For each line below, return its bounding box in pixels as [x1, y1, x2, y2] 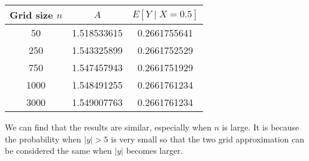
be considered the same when [5, 144, 112, 157]
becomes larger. [126, 144, 183, 157]
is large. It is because [222, 121, 299, 133]
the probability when [5, 132, 81, 145]
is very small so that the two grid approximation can [111, 132, 304, 145]
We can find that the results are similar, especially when [5, 121, 211, 133]
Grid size [10, 8, 53, 22]
